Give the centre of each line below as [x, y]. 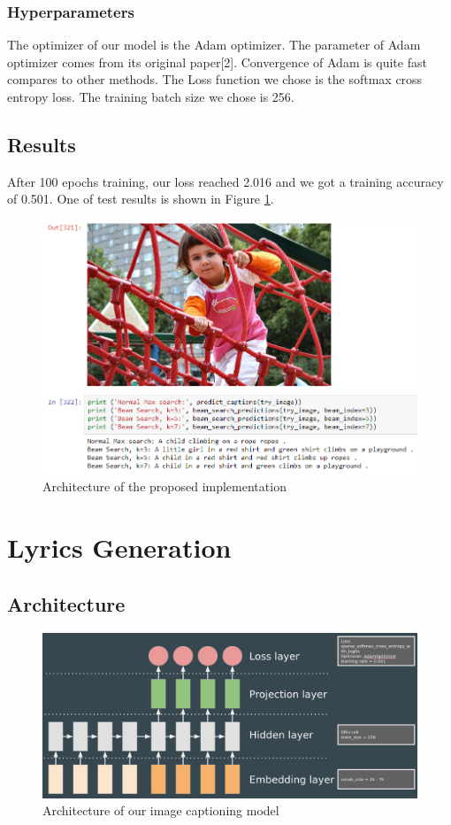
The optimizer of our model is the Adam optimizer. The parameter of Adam [214, 45]
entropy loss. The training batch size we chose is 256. [151, 96]
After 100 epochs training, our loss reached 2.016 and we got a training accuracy [225, 181]
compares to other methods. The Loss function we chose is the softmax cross [215, 79]
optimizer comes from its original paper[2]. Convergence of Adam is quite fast [217, 62]
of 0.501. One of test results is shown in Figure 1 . [141, 199]
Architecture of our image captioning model [161, 810]
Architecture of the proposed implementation [164, 486]
